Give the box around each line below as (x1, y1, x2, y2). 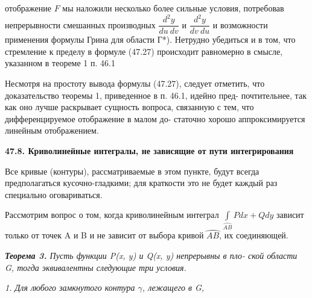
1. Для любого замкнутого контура (5, 281, 135, 294)
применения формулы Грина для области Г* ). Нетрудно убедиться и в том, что (5, 33, 296, 46)
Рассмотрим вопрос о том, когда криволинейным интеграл (5, 208, 219, 221)
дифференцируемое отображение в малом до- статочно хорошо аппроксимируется (5, 112, 305, 125)
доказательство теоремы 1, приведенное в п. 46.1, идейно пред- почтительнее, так (5, 88, 307, 101)
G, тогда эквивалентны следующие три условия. (5, 261, 186, 273)
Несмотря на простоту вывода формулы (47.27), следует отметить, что (5, 76, 265, 89)
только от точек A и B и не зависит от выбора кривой (5, 229, 204, 241)
